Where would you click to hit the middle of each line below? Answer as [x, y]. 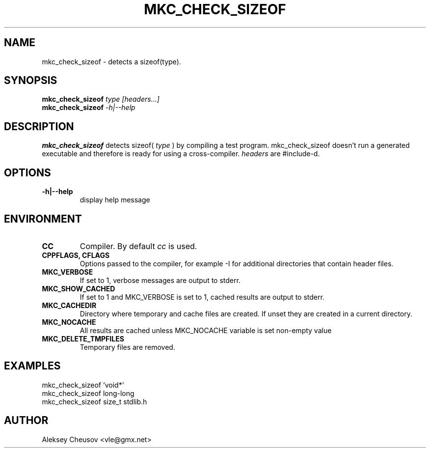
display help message [115, 200]
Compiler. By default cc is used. [138, 246]
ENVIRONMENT [43, 219]
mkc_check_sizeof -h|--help [89, 108]
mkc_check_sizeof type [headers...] [101, 99]
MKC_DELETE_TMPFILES [83, 339]
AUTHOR [26, 421]
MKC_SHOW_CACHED [79, 288]
